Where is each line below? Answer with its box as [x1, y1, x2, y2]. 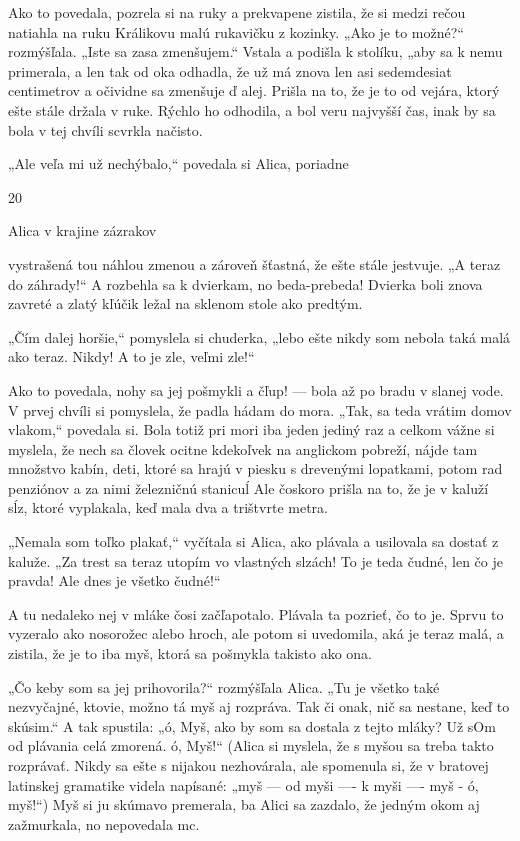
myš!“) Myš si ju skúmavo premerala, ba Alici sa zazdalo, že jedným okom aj [8, 794, 480, 815]
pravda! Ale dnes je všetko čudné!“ [8, 570, 221, 591]
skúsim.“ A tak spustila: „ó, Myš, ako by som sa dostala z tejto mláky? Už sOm [8, 715, 496, 736]
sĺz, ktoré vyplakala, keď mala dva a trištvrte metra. [8, 497, 328, 518]
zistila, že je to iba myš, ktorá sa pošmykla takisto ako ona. [8, 643, 372, 664]
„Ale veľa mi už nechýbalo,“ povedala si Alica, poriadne [8, 153, 349, 174]
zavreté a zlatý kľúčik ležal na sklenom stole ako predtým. [8, 293, 363, 314]
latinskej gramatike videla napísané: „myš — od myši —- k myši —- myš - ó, [8, 774, 479, 795]
